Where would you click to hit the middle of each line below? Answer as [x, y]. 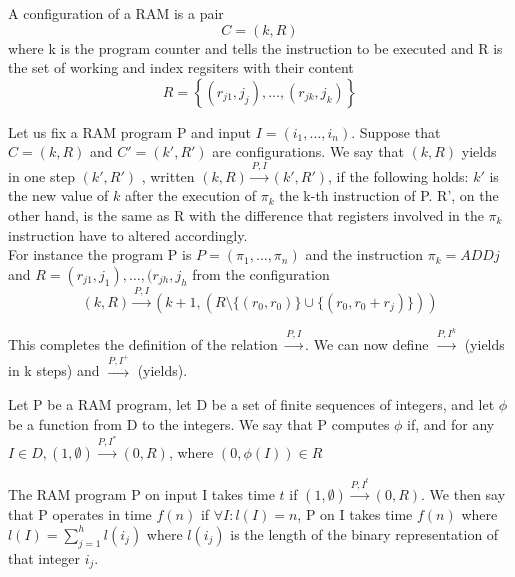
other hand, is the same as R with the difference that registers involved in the [246, 214]
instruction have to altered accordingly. [128, 234]
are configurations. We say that [308, 151]
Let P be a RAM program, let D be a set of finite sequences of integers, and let [251, 404]
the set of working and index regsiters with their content [181, 67]
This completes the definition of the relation [143, 343]
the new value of [58, 195]
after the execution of [190, 195]
